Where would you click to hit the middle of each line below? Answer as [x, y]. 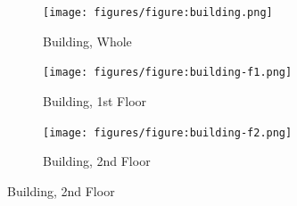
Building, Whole [87, 41]
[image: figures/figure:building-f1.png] [168, 73]
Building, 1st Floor [95, 100]
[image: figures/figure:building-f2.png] [168, 132]
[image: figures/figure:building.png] [158, 12]
